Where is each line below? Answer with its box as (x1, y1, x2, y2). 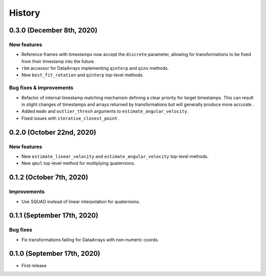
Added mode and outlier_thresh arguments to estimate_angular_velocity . (21, 108, 189, 114)
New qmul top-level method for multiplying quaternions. (21, 160, 135, 166)
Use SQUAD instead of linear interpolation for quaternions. (21, 198, 140, 204)
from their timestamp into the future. (21, 58, 96, 64)
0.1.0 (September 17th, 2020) (9, 249, 100, 258)
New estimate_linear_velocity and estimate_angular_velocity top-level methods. (21, 153, 209, 159)
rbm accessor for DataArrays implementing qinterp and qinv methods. (21, 65, 169, 71)
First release (21, 262, 47, 268)
